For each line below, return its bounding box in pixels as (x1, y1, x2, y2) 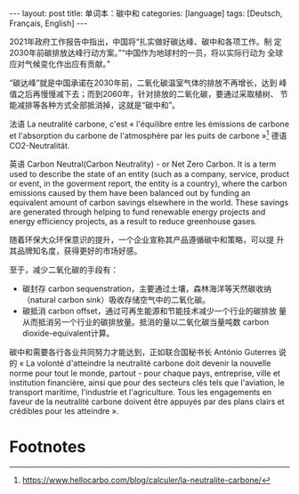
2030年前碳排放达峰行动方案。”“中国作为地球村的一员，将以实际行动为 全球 (9, 47, 284, 58)
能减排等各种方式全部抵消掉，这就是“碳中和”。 (9, 100, 181, 110)
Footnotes (9, 436, 86, 457)
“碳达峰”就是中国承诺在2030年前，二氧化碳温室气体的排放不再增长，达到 (9, 77, 278, 88)
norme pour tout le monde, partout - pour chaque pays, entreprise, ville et (9, 368, 280, 378)
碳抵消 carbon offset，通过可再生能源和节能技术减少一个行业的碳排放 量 (21, 305, 287, 316)
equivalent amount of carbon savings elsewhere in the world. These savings (9, 197, 289, 207)
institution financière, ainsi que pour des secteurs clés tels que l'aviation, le (9, 377, 285, 388)
